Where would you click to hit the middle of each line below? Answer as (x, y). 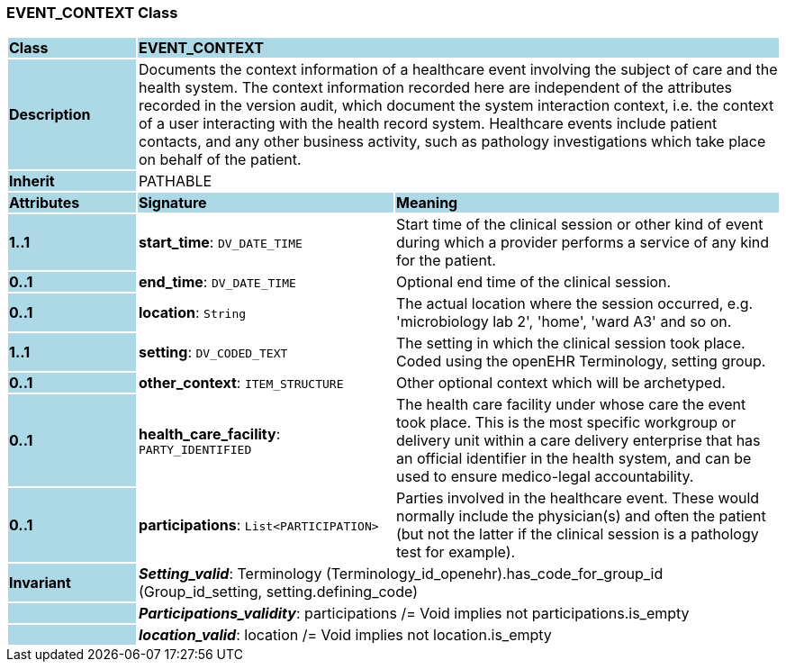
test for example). (456, 552)
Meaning (427, 203)
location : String (192, 313)
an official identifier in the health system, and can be (574, 459)
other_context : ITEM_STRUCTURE (241, 383)
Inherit (32, 181)
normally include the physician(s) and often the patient (581, 516)
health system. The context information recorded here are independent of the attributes (435, 88)
